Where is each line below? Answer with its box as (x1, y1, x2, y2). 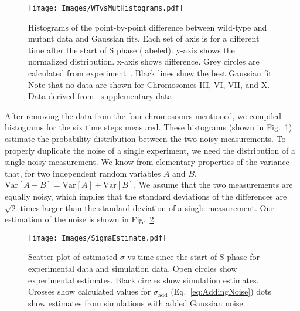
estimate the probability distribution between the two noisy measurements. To (5, 133, 286, 144)
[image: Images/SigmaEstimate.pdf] (28, 234, 167, 242)
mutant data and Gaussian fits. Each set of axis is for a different (28, 32, 260, 45)
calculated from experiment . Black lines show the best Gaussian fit (28, 67, 272, 79)
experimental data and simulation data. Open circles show (28, 262, 237, 274)
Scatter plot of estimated (28, 251, 118, 263)
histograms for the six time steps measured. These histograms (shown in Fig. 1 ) (5, 121, 292, 133)
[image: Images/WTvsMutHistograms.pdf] (28, 4, 183, 12)
